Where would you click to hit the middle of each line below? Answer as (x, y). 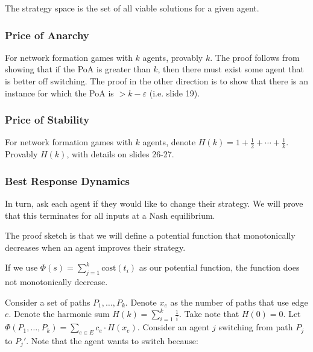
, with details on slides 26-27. (120, 154)
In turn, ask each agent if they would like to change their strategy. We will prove (154, 203)
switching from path (256, 327)
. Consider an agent (173, 327)
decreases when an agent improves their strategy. (95, 247)
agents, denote (169, 142)
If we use (21, 267)
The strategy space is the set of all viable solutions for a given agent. (132, 8)
